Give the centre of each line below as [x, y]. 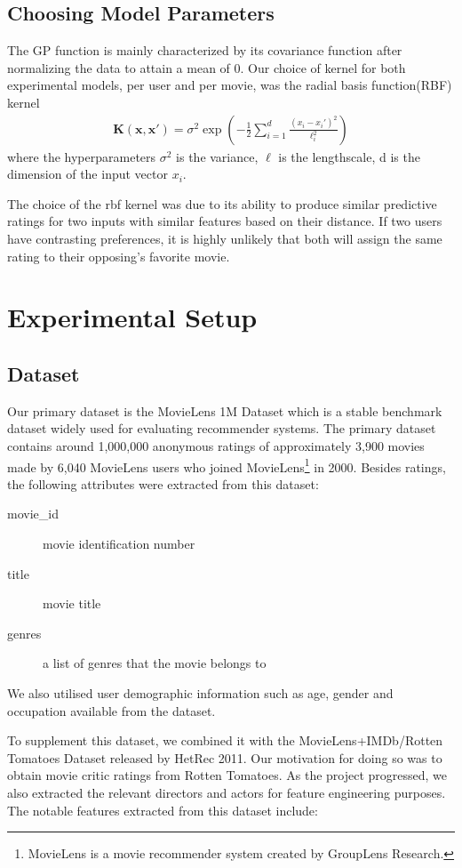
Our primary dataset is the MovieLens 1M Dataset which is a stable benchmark [225, 410]
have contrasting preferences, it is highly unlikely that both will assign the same [225, 238]
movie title [72, 603]
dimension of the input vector [88, 174]
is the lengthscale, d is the [349, 156]
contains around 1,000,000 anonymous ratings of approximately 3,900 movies [216, 445]
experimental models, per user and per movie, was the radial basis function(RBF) [230, 85]
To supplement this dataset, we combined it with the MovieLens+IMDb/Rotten [225, 740]
